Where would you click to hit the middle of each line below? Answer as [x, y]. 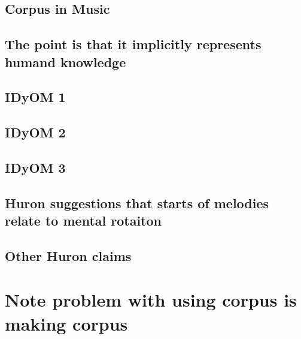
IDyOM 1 [35, 97]
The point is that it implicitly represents [133, 44]
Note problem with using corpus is [151, 300]
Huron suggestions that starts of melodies [137, 202]
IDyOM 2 [35, 132]
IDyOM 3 [35, 167]
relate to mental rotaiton [83, 220]
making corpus [66, 323]
